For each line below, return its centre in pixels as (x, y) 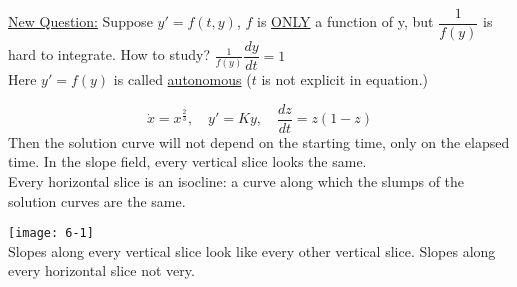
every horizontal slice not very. (101, 270)
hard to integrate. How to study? (109, 54)
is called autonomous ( (182, 79)
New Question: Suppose (80, 21)
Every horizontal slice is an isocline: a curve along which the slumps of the (236, 180)
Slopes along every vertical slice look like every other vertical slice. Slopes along (252, 250)
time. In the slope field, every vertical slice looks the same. (187, 161)
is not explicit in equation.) (344, 79)
